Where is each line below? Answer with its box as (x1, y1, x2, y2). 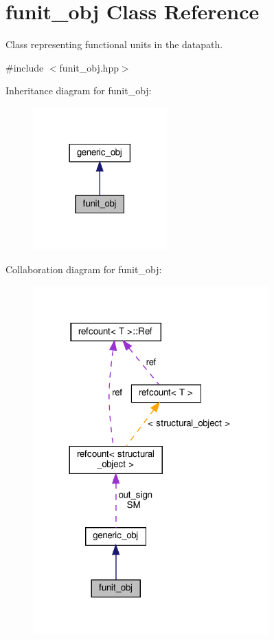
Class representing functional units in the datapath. (5, 37, 223, 52)
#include (5, 60, 44, 74)
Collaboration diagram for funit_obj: (5, 262, 162, 276)
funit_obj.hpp (59, 60, 119, 74)
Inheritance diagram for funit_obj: (5, 83, 152, 98)
